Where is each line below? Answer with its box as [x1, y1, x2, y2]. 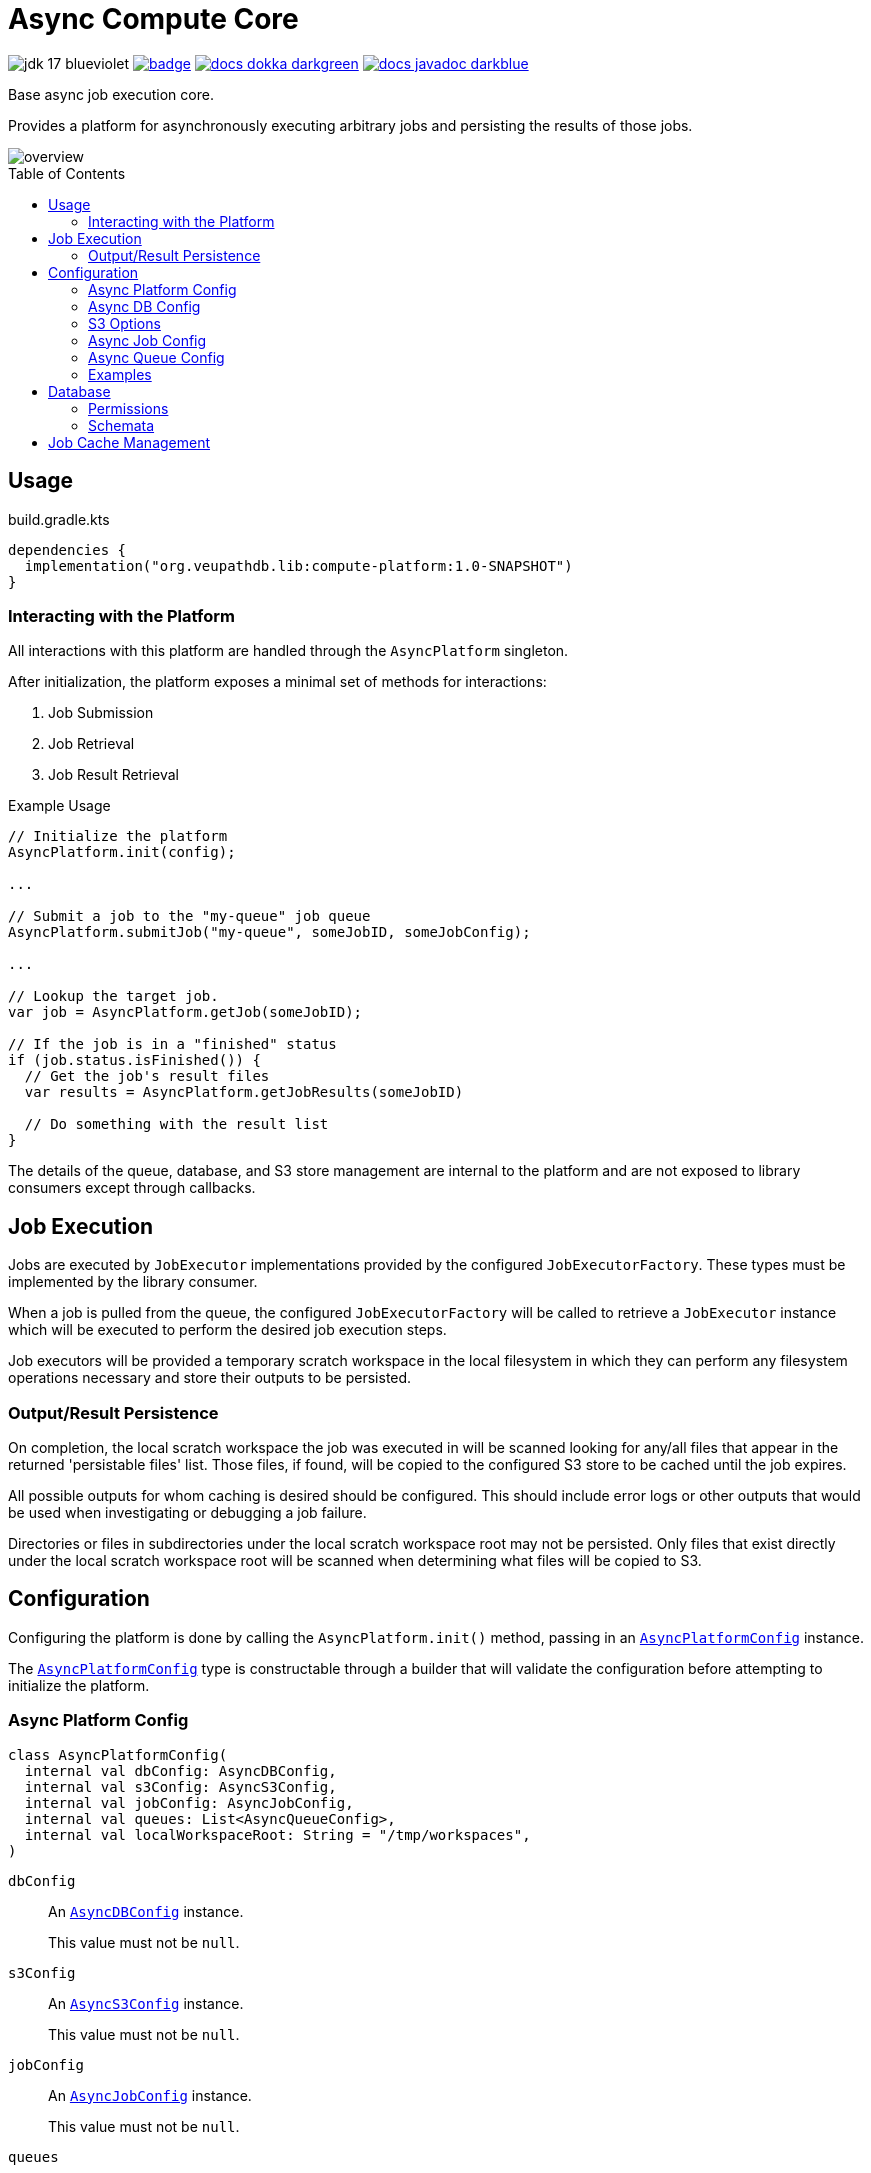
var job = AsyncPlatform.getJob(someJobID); [8, 1004, 363, 1021]
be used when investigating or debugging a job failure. [8, 1503, 367, 1521]
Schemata [88, 416, 155, 434]
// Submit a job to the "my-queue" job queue [8, 908, 371, 925]
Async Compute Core [8, 2, 299, 36]
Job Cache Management [48, 433, 211, 451]
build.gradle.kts [8, 510, 110, 528]
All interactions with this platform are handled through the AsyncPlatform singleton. [8, 642, 569, 660]
